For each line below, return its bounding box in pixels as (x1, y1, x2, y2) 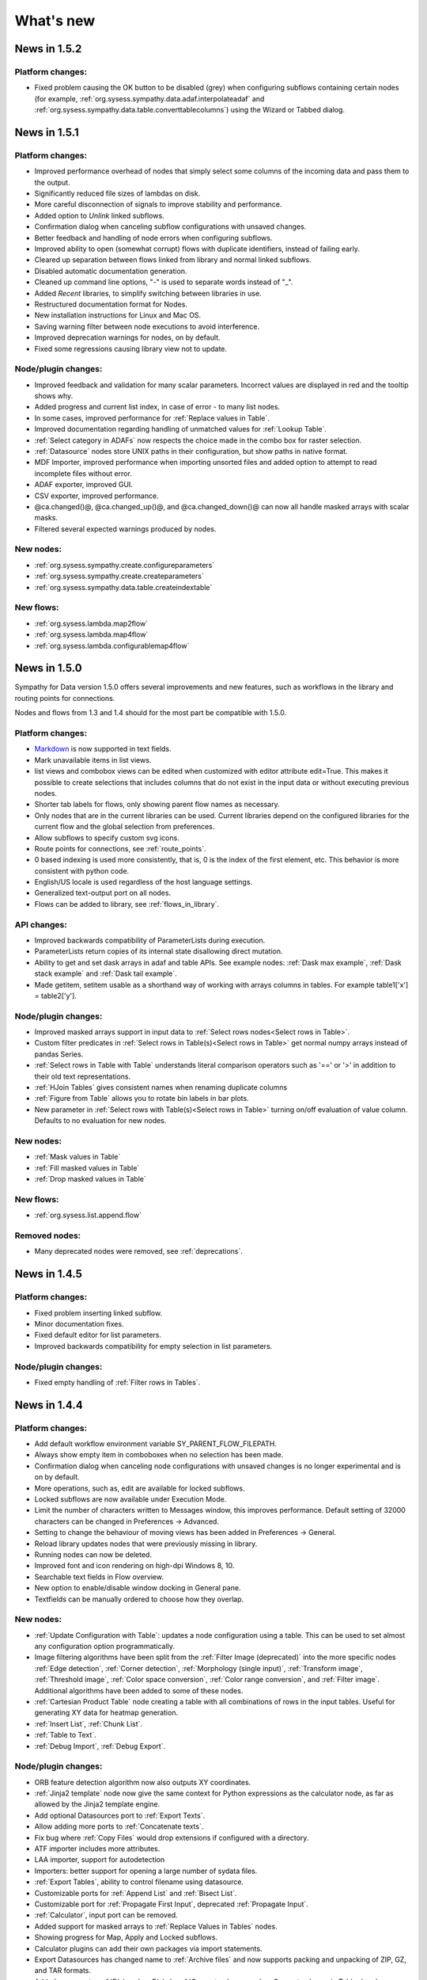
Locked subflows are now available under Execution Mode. (34, 1495, 227, 1504)
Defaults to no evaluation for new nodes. (34, 1116, 167, 1125)
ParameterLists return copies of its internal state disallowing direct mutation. (34, 946, 284, 956)
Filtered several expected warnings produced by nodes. (34, 524, 217, 534)
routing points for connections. (14, 693, 115, 703)
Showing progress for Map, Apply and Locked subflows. (34, 1932, 217, 1942)
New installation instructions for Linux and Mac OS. (34, 310, 202, 320)
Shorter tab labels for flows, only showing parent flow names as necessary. (34, 800, 280, 809)
